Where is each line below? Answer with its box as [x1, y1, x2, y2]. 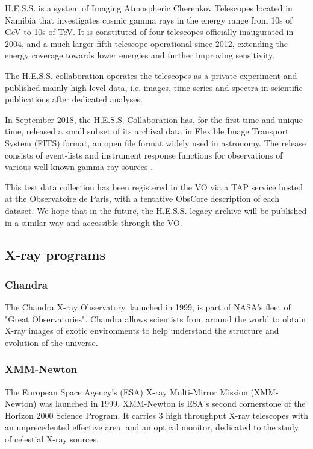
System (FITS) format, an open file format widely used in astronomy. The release [5, 136, 306, 149]
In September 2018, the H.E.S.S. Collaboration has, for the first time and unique [5, 113, 303, 125]
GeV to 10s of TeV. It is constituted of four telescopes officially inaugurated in [5, 25, 294, 38]
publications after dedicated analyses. [5, 93, 143, 105]
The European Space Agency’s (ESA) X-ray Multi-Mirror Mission [5, 385, 248, 398]
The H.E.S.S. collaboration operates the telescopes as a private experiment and [5, 69, 297, 81]
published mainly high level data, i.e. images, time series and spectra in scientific [5, 81, 303, 93]
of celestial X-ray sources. [5, 433, 99, 445]
